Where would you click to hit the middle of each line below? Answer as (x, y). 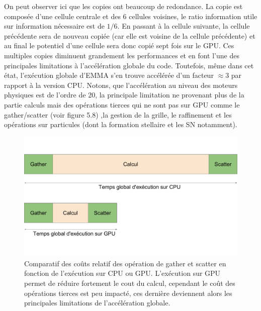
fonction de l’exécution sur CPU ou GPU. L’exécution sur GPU (122, 273)
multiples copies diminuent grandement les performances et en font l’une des (122, 55)
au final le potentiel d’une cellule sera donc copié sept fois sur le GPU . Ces (119, 45)
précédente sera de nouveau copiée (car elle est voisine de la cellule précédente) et (130, 35)
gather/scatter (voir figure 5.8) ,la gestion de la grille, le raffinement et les (118, 114)
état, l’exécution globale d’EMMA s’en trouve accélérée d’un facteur (109, 75)
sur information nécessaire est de (54, 26)
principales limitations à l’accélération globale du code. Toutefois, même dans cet (129, 65)
